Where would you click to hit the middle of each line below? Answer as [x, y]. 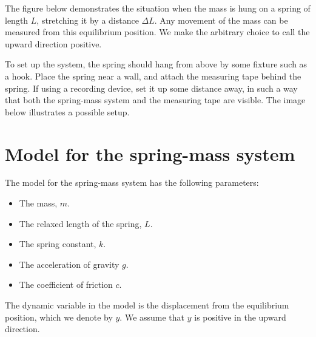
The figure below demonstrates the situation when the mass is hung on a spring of [158, 8]
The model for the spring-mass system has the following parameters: [132, 182]
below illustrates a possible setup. [67, 111]
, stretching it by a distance [88, 20]
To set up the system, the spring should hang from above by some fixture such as [156, 64]
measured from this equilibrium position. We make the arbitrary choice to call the [157, 32]
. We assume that [152, 317]
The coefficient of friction [66, 284]
